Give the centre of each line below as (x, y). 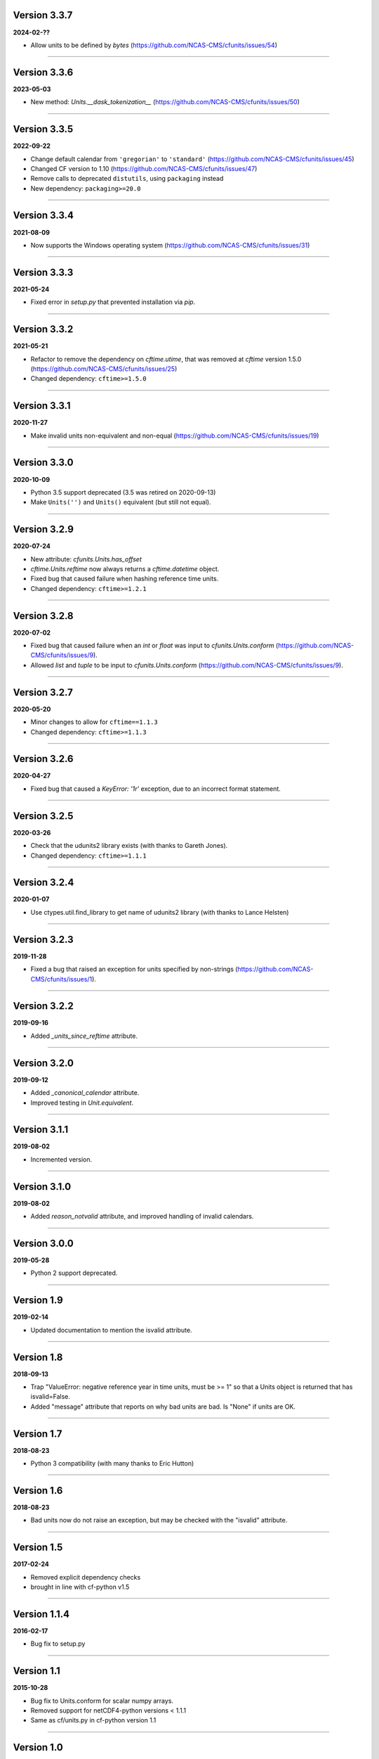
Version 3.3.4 (43, 216)
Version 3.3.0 (43, 463)
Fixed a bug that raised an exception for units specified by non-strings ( (134, 969)
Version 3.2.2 (43, 1006)
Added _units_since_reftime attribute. (84, 1036)
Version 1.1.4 (41, 1614)
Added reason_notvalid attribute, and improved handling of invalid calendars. (142, 1217)
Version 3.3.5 (43, 129)
